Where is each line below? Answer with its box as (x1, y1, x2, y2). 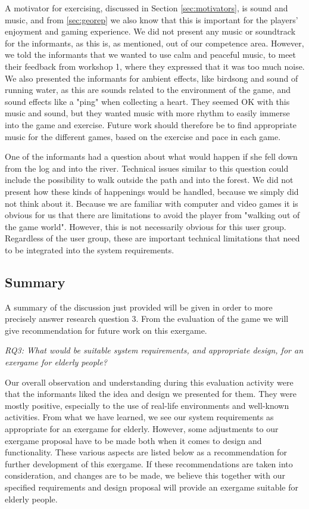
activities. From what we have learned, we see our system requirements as (5, 411, 274, 423)
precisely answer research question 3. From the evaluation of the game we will (5, 312, 289, 325)
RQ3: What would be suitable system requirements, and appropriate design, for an (5, 344, 304, 356)
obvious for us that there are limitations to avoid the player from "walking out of (5, 209, 300, 221)
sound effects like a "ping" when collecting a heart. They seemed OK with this (5, 95, 290, 107)
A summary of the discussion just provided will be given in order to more (5, 300, 273, 313)
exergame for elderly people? (5, 356, 108, 368)
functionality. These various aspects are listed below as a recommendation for (5, 446, 287, 458)
